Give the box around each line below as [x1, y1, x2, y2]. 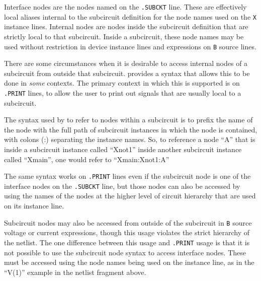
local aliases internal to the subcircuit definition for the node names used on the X [4, 11, 256, 22]
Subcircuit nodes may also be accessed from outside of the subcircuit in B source [4, 217, 252, 228]
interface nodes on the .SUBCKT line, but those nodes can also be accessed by [4, 180, 240, 191]
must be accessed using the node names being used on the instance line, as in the [4, 257, 254, 267]
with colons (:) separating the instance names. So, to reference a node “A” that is [4, 134, 255, 145]
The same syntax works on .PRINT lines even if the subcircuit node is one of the [4, 171, 251, 181]
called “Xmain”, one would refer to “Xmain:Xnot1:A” [4, 154, 169, 164]
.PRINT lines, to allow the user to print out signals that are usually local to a [4, 87, 241, 98]
